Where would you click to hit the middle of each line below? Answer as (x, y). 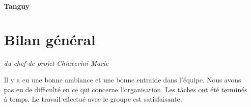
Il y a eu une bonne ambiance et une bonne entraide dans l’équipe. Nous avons (123, 79)
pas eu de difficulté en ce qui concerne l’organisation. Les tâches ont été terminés (125, 89)
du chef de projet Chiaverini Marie (56, 63)
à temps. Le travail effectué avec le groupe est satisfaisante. (93, 99)
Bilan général (50, 40)
